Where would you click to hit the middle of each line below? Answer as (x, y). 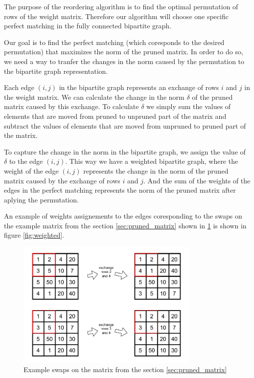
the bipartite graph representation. (56, 71)
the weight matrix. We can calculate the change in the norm (94, 97)
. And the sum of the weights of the (197, 180)
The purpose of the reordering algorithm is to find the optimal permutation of (121, 6)
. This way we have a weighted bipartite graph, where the (152, 161)
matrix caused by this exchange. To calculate (71, 106)
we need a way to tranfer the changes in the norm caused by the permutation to (124, 61)
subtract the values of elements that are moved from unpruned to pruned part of (125, 125)
